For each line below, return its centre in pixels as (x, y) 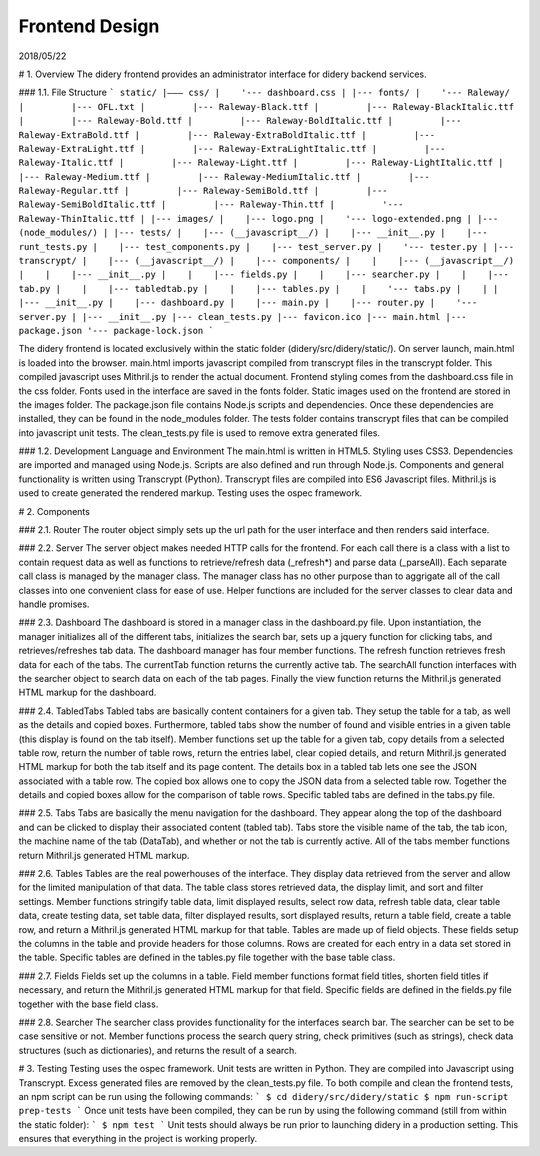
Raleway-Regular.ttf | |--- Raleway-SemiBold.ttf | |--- (203, 191)
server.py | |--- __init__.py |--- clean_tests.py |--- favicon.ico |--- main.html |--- (242, 316)
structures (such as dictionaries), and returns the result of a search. (157, 1050)
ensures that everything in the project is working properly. (138, 1139)
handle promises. (54, 604)
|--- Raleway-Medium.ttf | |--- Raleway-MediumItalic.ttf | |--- (224, 176)
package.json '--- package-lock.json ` (116, 330)
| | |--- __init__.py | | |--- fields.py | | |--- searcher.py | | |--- (263, 274)
